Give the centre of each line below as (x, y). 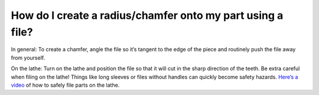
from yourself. (28, 58)
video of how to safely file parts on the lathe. (65, 85)
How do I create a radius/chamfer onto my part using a (147, 15)
